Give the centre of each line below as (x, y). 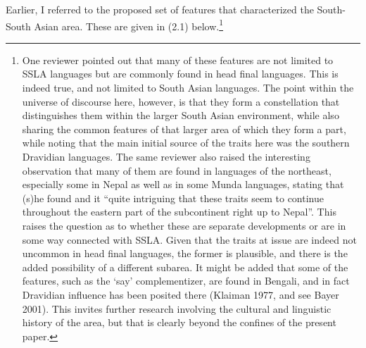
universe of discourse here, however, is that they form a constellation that (181, 101)
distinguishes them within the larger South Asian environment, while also (181, 115)
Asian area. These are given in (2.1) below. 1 (129, 25)
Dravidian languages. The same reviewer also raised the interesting (166, 156)
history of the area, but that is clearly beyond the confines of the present (179, 322)
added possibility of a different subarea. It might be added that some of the (185, 267)
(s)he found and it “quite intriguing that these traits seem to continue (173, 198)
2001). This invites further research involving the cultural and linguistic (177, 308)
